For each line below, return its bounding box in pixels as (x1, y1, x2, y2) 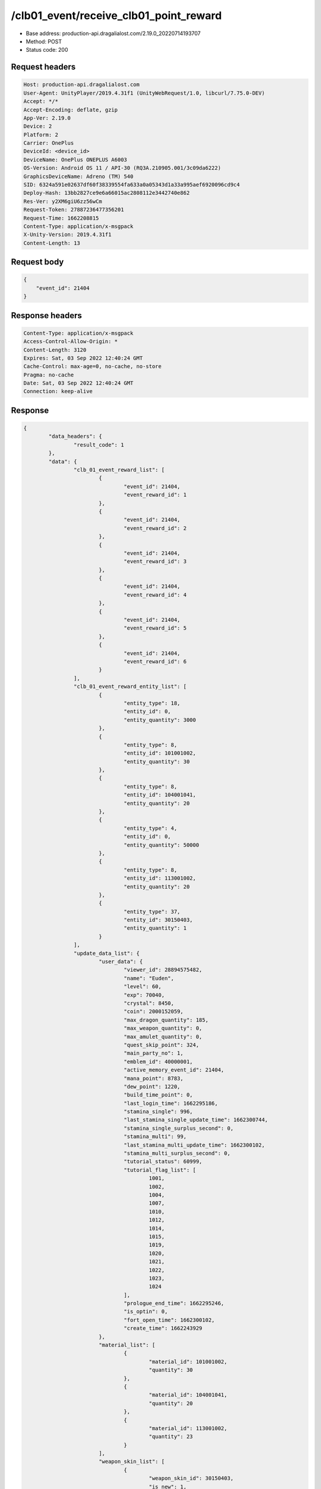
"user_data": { (98, 958, 143, 965)
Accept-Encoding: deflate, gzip (23, 106, 118, 113)
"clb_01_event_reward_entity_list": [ (73, 683, 187, 690)
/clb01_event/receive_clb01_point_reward (11, 9, 222, 22)
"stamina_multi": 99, (124, 1133, 187, 1140)
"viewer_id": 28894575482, (124, 967, 203, 973)
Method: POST (26, 38, 62, 45)
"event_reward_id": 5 (124, 625, 187, 631)
